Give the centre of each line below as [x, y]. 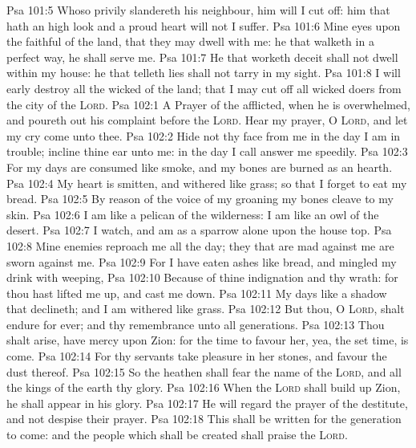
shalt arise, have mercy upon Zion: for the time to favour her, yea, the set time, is [208, 340]
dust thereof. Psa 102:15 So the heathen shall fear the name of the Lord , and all [204, 371]
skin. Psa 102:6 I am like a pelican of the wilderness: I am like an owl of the [193, 214]
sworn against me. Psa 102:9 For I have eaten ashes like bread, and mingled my [202, 261]
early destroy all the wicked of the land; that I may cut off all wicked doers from [204, 88]
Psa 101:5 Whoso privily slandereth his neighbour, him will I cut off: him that [198, 10]
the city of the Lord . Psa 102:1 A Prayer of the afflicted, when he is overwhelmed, [208, 104]
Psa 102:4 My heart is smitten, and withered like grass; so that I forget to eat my [207, 183]
